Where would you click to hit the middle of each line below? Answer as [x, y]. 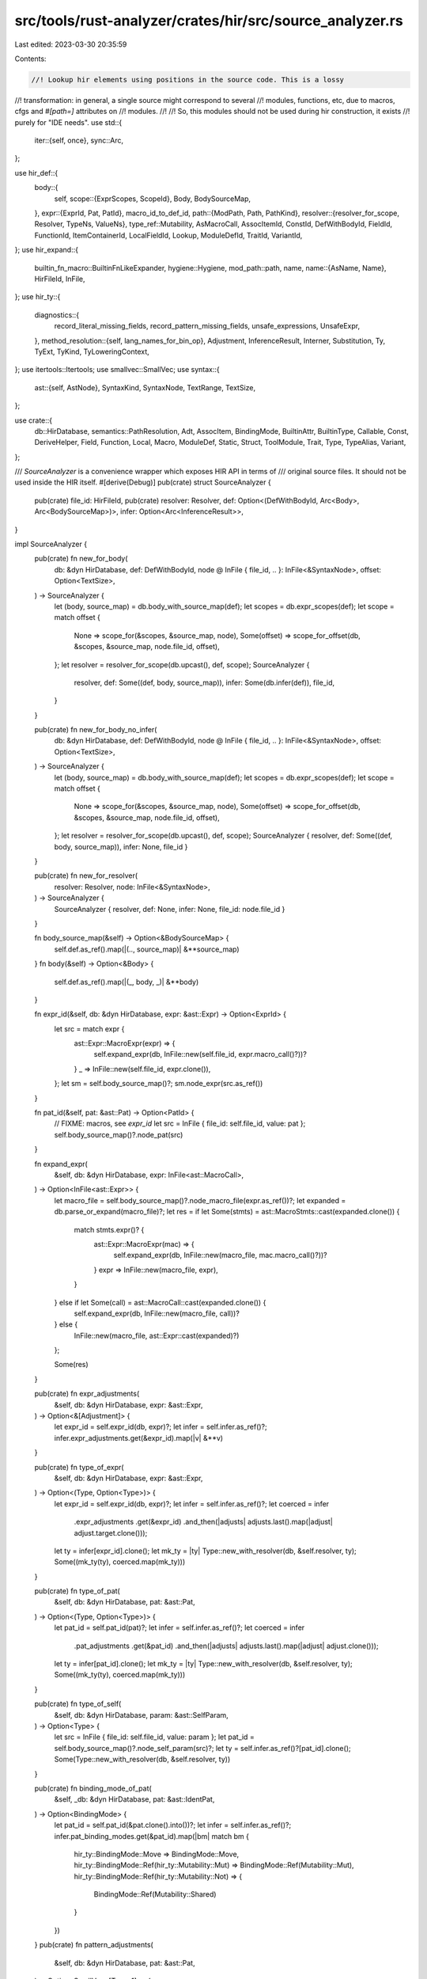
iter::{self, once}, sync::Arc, [79, 141]
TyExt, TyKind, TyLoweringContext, [92, 351]
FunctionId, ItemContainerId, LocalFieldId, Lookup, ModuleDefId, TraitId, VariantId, [168, 235]
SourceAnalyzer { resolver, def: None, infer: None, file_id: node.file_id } [170, 909]
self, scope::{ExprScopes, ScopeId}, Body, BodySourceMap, [153, 199]
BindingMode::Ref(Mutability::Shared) [155, 1894]
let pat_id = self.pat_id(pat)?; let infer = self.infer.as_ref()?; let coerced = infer [179, 1628]
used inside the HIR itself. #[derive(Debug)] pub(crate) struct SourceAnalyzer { [143, 482]
